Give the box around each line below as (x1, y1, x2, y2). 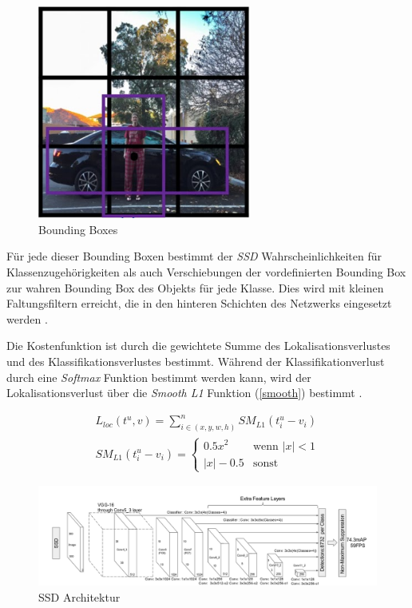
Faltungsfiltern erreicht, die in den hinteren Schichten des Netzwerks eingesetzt (6, 295, 392, 312)
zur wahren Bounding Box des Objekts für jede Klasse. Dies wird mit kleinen (6, 279, 384, 296)
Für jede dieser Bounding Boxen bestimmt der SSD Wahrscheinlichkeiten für (6, 248, 382, 264)
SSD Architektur (38, 588, 121, 605)
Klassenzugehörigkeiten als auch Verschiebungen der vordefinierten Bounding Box (6, 264, 406, 280)
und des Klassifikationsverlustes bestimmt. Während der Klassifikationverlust (6, 353, 385, 369)
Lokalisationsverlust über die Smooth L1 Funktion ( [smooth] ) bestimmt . (6, 384, 362, 401)
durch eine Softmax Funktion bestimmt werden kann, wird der (6, 368, 311, 385)
